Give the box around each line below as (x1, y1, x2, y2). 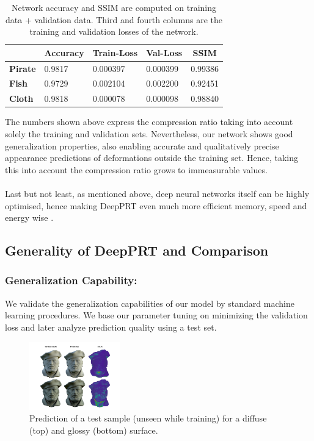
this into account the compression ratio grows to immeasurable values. (5, 163, 268, 176)
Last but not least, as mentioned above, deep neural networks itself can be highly (5, 187, 310, 199)
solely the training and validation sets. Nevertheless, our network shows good (5, 127, 293, 140)
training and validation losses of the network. (29, 25, 199, 38)
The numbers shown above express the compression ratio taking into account (5, 115, 293, 128)
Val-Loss (146, 46, 183, 59)
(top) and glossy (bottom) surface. (29, 423, 158, 436)
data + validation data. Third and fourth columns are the (5, 13, 222, 26)
